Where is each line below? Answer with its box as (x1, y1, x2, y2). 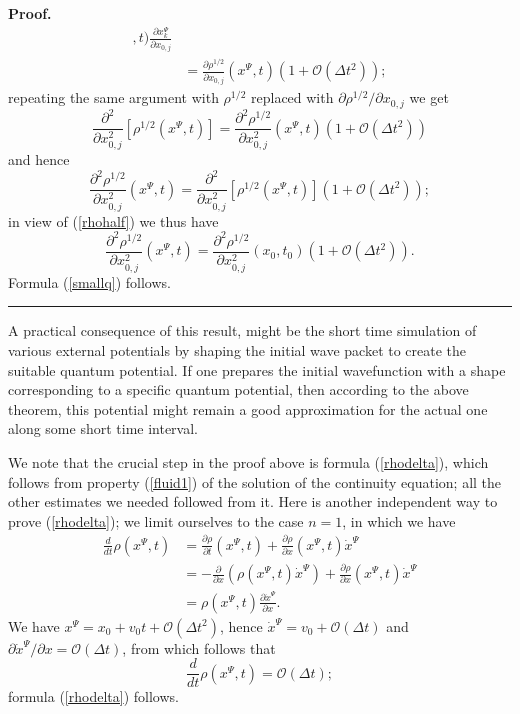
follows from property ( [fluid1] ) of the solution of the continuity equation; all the (8, 471, 502, 492)
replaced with (251, 87, 334, 108)
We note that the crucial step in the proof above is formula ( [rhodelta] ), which (8, 452, 489, 473)
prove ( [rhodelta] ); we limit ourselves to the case (8, 510, 304, 531)
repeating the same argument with (8, 87, 219, 108)
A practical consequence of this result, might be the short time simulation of (8, 320, 477, 341)
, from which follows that (122, 637, 276, 658)
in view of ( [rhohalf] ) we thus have (8, 210, 219, 231)
